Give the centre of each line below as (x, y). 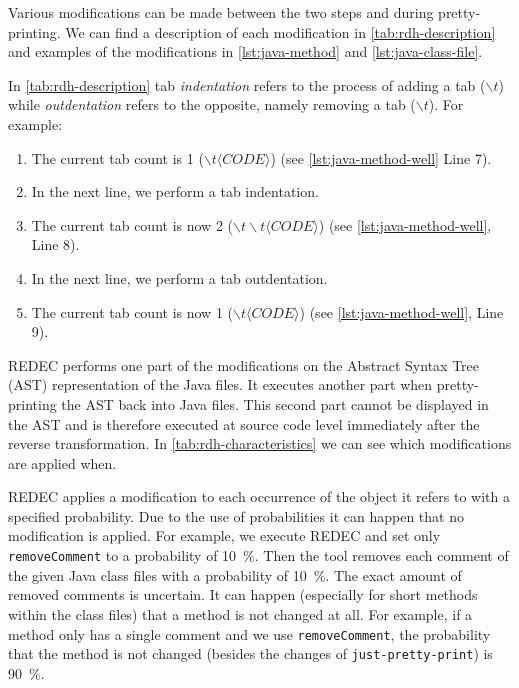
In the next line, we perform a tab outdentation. (179, 277)
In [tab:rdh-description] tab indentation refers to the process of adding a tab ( (247, 84)
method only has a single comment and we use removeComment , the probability (249, 633)
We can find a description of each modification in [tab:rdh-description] (280, 31)
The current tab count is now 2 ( (132, 224)
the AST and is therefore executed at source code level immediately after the (244, 423)
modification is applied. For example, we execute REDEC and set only (224, 535)
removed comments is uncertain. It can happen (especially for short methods (243, 594)
